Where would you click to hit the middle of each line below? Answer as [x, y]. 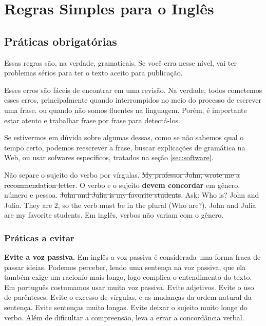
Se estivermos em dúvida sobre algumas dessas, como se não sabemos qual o [124, 137]
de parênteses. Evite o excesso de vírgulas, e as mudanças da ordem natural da [128, 297]
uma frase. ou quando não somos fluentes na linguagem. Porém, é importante [126, 110]
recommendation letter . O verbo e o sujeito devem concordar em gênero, [122, 185]
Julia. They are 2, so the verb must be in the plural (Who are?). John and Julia [130, 205]
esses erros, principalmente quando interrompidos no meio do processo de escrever [133, 100]
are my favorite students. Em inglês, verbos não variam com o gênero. [114, 215]
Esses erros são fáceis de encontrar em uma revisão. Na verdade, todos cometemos [133, 90]
